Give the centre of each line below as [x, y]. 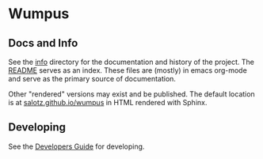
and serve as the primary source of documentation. [92, 79]
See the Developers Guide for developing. [76, 146]
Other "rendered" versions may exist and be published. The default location [131, 94]
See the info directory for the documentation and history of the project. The [131, 62]
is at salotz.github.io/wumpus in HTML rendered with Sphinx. [108, 102]
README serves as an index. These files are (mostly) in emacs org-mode [128, 70]
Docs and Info [43, 43]
